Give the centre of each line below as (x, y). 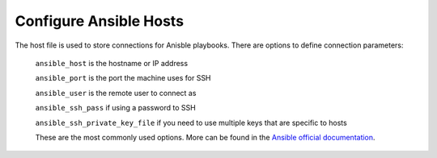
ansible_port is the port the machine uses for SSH (123, 78)
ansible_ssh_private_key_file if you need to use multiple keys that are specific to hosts (191, 123)
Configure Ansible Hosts (100, 21)
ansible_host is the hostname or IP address (112, 63)
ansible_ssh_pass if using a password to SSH (115, 108)
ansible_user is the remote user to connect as (116, 93)
